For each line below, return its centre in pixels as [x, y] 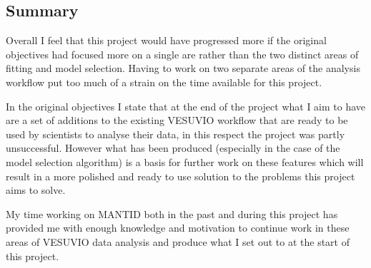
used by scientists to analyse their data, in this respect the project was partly [175, 134]
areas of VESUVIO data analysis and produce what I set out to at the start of [178, 241]
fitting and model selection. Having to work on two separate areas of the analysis [183, 68]
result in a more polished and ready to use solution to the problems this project [180, 176]
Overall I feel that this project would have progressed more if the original [166, 40]
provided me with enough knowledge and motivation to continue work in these [178, 228]
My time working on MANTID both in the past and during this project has [172, 213]
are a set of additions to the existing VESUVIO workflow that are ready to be [177, 120]
